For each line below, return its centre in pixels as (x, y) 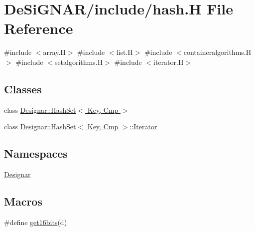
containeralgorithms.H (217, 52)
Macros (23, 201)
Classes (23, 89)
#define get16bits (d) (36, 222)
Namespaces (36, 153)
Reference (39, 28)
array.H (54, 52)
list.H (125, 52)
